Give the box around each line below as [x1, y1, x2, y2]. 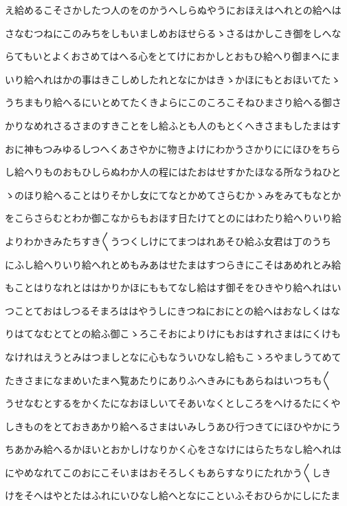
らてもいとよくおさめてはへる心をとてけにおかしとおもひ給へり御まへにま [5, 49, 340, 63]
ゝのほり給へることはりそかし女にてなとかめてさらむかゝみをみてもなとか [5, 187, 342, 202]
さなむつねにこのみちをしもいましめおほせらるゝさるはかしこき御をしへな [5, 25, 342, 40]
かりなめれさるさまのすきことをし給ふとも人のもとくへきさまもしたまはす [5, 118, 341, 132]
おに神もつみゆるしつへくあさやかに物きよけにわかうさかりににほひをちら [5, 141, 341, 156]
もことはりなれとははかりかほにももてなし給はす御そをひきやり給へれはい [5, 280, 342, 295]
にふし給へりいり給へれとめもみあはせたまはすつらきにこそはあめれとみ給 [5, 257, 342, 271]
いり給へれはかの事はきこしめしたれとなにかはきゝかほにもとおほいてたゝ [5, 72, 341, 86]
